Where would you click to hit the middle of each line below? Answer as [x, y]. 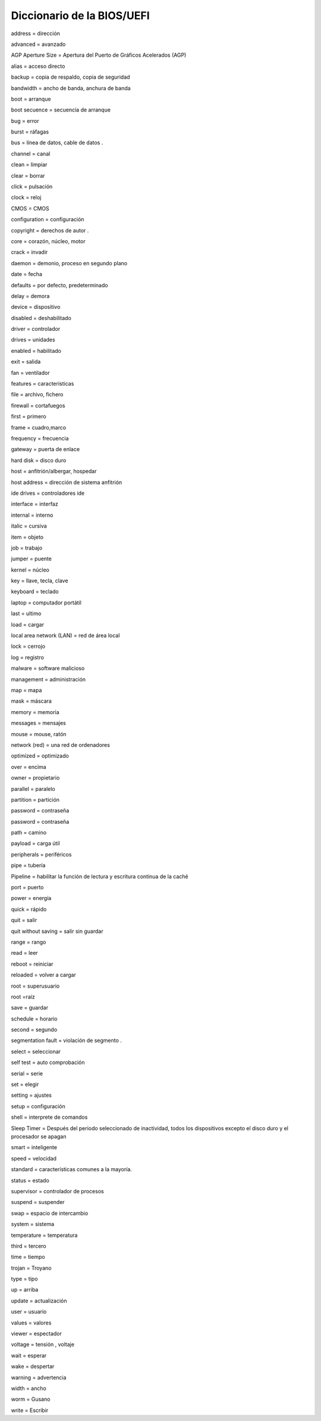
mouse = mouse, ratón [39, 734]
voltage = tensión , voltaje [43, 1345]
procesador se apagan [39, 1136]
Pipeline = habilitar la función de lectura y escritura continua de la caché [100, 876]
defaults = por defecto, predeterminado [59, 285]
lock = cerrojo [28, 646]
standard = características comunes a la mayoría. [71, 1169]
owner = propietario [35, 778]
